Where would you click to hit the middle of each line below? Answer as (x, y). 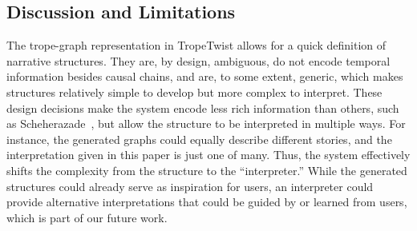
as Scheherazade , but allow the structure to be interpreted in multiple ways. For (206, 123)
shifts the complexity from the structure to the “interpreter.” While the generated (207, 170)
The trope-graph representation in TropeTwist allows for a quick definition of (196, 45)
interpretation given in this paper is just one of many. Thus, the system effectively (208, 155)
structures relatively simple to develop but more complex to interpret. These (194, 92)
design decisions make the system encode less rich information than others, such (203, 108)
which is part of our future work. (87, 217)
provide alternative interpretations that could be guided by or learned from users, (207, 202)
